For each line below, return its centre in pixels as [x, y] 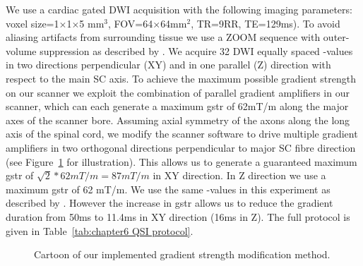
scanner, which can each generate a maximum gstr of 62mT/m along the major [177, 106]
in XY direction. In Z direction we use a [239, 175]
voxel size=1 [32, 23]
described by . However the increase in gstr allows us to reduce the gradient [169, 203]
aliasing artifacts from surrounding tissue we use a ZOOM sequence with [163, 37]
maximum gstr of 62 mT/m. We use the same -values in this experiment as [168, 189]
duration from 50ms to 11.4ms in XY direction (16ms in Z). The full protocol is [178, 216]
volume [21, 50]
